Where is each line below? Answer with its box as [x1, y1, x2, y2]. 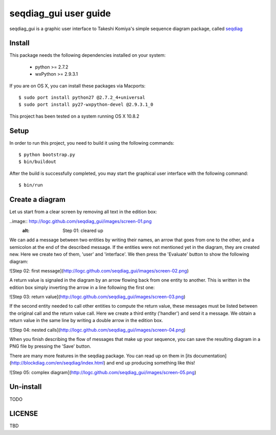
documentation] [193, 353, 227, 359]
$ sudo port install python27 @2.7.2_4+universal [18, 95, 146, 101]
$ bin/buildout [18, 159, 57, 165]
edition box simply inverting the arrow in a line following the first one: [9, 284, 155, 290]
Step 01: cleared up [62, 227, 103, 234]
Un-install [9, 382, 42, 391]
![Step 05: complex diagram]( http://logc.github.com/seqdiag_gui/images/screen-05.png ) [9, 369, 197, 375]
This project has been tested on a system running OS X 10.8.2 [9, 113, 140, 119]
